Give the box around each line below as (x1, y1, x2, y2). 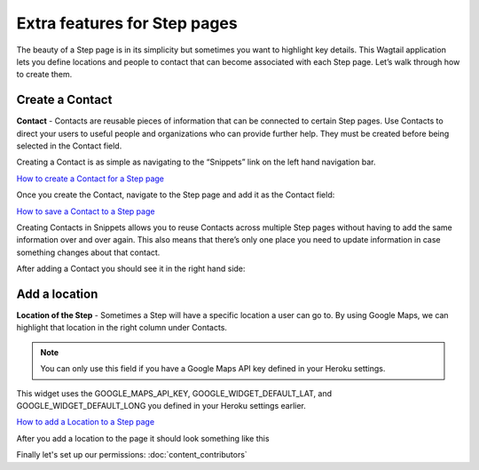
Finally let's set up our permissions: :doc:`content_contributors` (16, 450, 247, 460)
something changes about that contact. (16, 247, 161, 258)
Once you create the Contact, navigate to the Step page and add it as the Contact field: (16, 189, 335, 200)
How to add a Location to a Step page (16, 417, 155, 427)
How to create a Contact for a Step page (16, 173, 164, 184)
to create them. (16, 69, 73, 80)
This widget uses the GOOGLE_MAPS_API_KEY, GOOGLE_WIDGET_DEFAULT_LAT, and (16, 387, 333, 399)
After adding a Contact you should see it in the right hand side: (16, 263, 246, 275)
